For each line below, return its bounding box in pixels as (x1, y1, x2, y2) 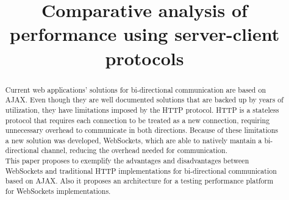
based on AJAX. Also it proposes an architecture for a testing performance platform (5, 176, 274, 186)
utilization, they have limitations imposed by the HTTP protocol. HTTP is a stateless (5, 104, 279, 115)
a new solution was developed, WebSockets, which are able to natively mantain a (5, 135, 262, 145)
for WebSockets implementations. (5, 186, 111, 196)
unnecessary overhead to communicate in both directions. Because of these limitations (5, 125, 278, 135)
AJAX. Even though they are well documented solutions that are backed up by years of (5, 95, 284, 105)
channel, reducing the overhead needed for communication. (41, 145, 227, 155)
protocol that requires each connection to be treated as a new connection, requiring (5, 115, 270, 125)
